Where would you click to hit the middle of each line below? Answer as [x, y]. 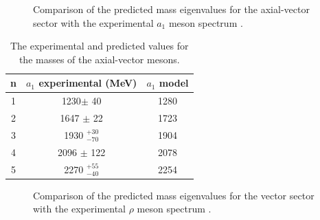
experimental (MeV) [88, 83]
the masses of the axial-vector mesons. [99, 59]
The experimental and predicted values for [99, 46]
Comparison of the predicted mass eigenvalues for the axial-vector [171, 9]
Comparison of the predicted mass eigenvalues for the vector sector [174, 195]
